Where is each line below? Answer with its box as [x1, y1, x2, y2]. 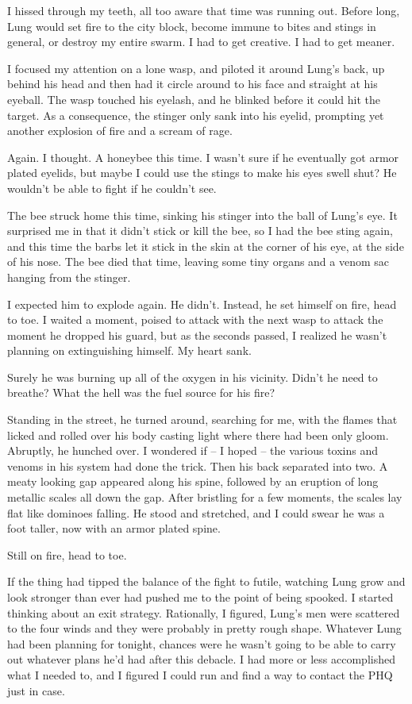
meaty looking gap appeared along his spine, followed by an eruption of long [7, 473, 379, 490]
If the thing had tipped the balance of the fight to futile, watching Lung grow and [7, 573, 406, 590]
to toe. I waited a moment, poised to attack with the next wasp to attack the [7, 311, 383, 328]
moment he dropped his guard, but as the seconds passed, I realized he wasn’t [7, 326, 387, 343]
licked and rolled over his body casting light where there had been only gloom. [7, 426, 389, 443]
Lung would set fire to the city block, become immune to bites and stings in [7, 17, 376, 34]
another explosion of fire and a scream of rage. [7, 122, 233, 139]
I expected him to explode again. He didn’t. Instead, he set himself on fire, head [7, 295, 397, 312]
